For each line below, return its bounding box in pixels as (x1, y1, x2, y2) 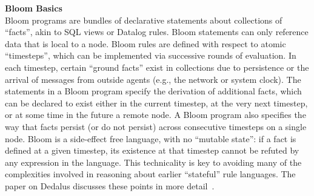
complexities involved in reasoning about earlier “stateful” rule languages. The (5, 168, 296, 180)
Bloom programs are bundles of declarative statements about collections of (5, 13, 282, 26)
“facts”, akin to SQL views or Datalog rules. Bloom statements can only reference (5, 25, 309, 38)
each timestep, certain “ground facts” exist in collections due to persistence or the (5, 60, 309, 73)
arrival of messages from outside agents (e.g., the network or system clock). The (5, 73, 301, 85)
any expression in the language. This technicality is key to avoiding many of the (5, 155, 302, 168)
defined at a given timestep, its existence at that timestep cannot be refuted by (5, 144, 299, 157)
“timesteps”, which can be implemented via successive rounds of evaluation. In (5, 49, 296, 62)
